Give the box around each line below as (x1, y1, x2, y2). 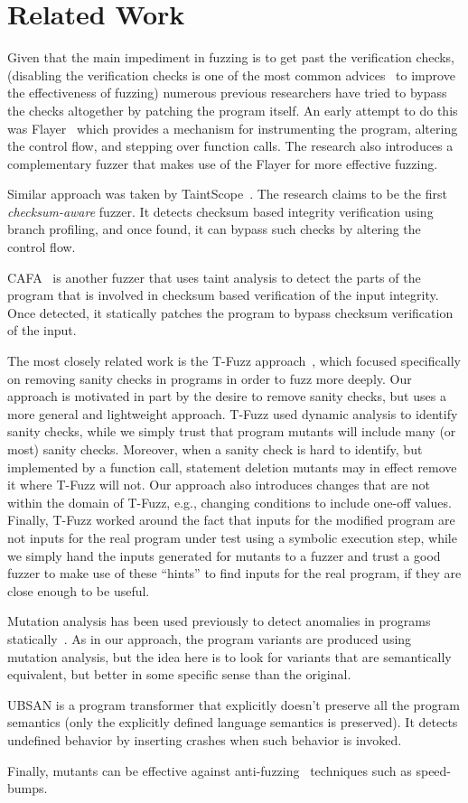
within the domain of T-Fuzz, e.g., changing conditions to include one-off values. (7, 492, 452, 511)
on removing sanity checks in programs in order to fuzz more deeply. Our (7, 369, 412, 387)
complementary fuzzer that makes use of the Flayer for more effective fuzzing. (7, 154, 438, 173)
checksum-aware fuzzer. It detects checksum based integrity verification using (7, 201, 434, 220)
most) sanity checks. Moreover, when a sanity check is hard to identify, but (7, 440, 423, 458)
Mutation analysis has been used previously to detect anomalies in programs (7, 612, 431, 630)
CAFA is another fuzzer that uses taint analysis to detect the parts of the (7, 267, 421, 286)
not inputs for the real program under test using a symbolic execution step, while (7, 528, 457, 546)
